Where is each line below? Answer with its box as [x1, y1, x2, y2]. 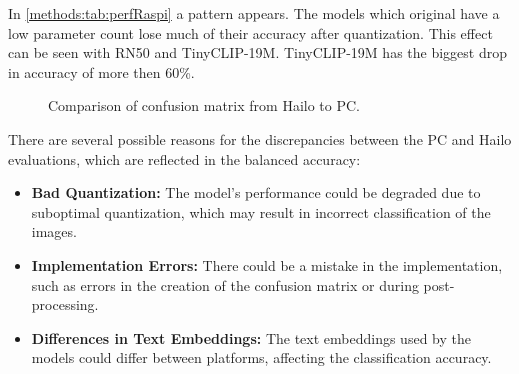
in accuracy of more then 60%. [8, 61, 195, 82]
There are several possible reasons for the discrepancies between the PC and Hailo [8, 128, 512, 149]
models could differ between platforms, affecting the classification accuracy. [31, 347, 492, 368]
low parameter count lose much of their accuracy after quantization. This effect [8, 22, 493, 43]
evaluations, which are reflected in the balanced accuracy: [8, 148, 361, 169]
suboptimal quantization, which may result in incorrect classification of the [31, 201, 491, 222]
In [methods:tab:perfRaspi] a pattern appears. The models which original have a [8, 3, 500, 23]
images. [31, 221, 77, 242]
